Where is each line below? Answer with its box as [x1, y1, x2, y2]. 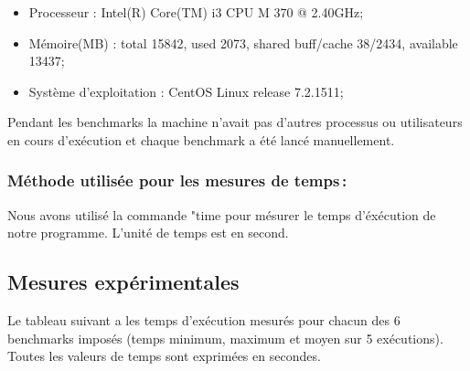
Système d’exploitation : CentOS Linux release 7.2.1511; [28, 81, 344, 101]
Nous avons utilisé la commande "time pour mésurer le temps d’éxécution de [7, 205, 436, 224]
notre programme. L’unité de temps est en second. [7, 223, 289, 242]
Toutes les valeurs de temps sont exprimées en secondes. [7, 346, 321, 366]
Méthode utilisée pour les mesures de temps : [7, 169, 347, 192]
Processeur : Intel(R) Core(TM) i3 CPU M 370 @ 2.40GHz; [28, 3, 364, 21]
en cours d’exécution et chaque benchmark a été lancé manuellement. [7, 130, 395, 149]
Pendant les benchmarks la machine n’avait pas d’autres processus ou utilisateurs [7, 112, 463, 132]
